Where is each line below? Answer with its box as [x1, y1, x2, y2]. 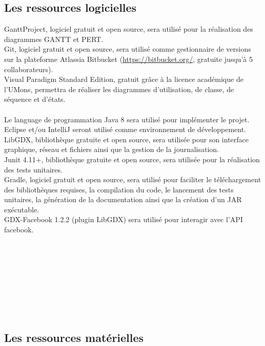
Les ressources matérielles [4, 329, 144, 345]
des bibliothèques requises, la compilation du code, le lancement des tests [4, 184, 234, 194]
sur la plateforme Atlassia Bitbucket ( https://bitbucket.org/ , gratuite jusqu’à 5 [4, 53, 253, 64]
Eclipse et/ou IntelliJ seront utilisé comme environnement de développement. [4, 124, 246, 135]
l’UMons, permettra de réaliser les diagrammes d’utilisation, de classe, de [4, 83, 234, 94]
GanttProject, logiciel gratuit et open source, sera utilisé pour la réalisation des [4, 24, 253, 34]
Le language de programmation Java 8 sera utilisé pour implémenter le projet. [4, 114, 250, 124]
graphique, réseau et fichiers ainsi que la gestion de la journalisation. [4, 144, 219, 155]
